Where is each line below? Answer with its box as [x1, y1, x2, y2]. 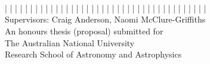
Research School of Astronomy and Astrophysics [5, 48, 182, 60]
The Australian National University [5, 36, 135, 49]
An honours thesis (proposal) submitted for [5, 24, 163, 37]
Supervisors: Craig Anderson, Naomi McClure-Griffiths [5, 13, 206, 25]
